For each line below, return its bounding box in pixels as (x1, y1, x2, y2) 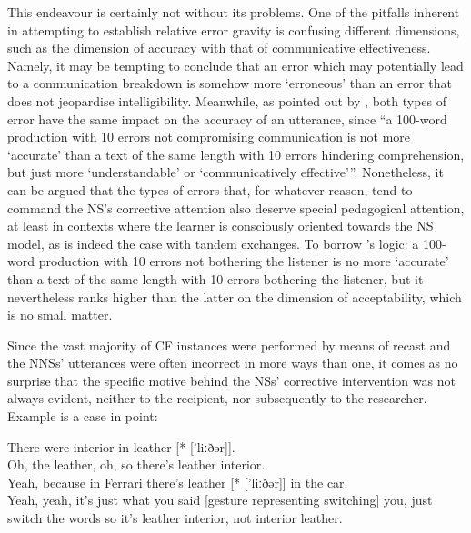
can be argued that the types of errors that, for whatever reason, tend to (7, 180, 413, 199)
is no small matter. (7, 305, 113, 324)
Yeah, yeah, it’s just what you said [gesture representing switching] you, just (7, 490, 433, 509)
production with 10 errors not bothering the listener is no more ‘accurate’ (38, 252, 449, 271)
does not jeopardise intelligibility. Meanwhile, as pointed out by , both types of (7, 91, 447, 110)
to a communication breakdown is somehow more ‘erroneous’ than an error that (7, 74, 452, 93)
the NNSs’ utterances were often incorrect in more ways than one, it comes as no (7, 353, 458, 372)
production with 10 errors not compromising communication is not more (7, 127, 411, 146)
